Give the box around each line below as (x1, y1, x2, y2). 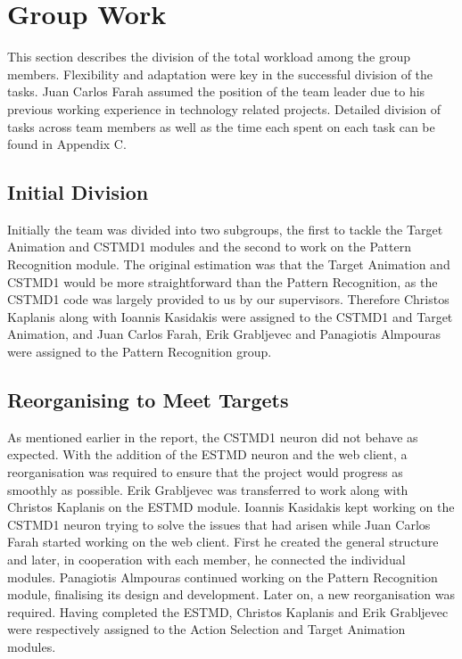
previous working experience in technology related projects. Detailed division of (7, 99, 441, 118)
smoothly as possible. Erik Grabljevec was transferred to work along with (7, 480, 408, 498)
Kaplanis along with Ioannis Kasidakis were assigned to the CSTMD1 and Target (7, 307, 453, 325)
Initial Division (7, 178, 149, 206)
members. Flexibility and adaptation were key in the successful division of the (7, 64, 433, 83)
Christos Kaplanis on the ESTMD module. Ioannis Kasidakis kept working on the (7, 498, 455, 516)
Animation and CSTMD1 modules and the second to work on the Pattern (7, 237, 411, 256)
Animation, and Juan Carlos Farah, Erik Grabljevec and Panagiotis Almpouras (7, 325, 441, 343)
